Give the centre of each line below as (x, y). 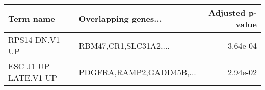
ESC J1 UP (29, 66)
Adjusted (227, 12)
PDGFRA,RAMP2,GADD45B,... (137, 72)
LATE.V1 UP (33, 78)
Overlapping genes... (120, 18)
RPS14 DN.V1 (34, 39)
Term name (32, 18)
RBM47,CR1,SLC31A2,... (124, 45)
